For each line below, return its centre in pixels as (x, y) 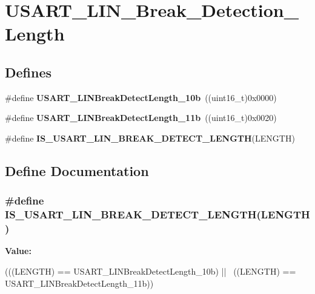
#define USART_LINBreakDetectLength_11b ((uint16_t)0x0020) (141, 118)
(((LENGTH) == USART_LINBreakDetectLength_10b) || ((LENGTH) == (151, 271)
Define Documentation (77, 170)
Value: (18, 251)
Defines (28, 72)
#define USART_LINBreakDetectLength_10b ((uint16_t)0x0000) (141, 97)
